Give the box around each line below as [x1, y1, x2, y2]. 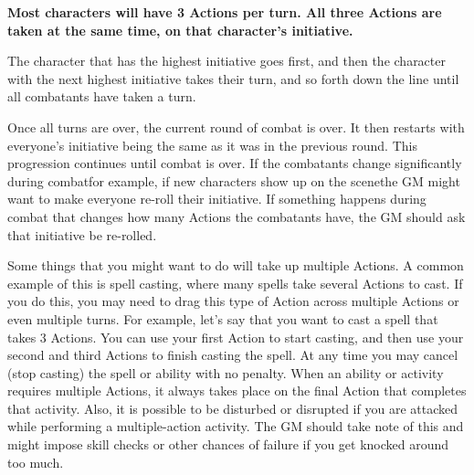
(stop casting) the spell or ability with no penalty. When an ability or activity [7, 363, 444, 382]
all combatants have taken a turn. [7, 87, 196, 106]
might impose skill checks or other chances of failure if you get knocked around [7, 435, 449, 454]
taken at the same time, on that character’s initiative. [7, 20, 353, 39]
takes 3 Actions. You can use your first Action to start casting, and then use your [7, 327, 464, 346]
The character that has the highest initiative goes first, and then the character [7, 51, 446, 70]
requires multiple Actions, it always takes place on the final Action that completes [7, 381, 467, 400]
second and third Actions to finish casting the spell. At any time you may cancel [7, 345, 458, 364]
